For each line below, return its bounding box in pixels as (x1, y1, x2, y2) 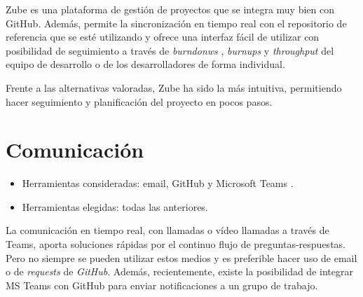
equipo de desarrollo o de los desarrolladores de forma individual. (6, 57, 285, 71)
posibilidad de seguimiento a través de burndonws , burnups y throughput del (6, 43, 334, 57)
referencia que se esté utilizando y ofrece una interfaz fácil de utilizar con (6, 29, 320, 44)
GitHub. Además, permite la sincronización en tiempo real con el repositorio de (6, 15, 347, 30)
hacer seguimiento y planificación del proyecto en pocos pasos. (6, 94, 273, 109)
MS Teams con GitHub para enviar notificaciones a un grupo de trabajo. (6, 277, 318, 292)
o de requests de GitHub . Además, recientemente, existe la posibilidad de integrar (6, 264, 353, 279)
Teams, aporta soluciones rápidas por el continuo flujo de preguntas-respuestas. (6, 237, 345, 251)
